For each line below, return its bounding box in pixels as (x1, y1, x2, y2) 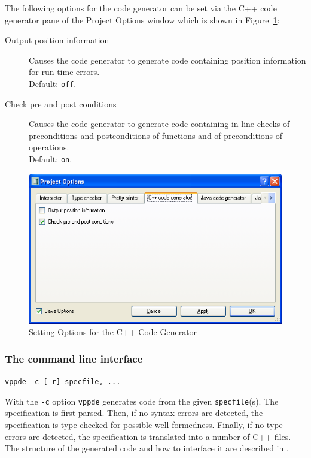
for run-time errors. (29, 65, 100, 78)
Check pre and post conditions (5, 97, 117, 110)
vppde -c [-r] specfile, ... (5, 378, 121, 387)
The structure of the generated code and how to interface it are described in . (5, 442, 289, 454)
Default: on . (29, 153, 72, 165)
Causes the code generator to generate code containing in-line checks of (29, 117, 290, 130)
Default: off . (29, 77, 77, 89)
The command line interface (5, 351, 143, 366)
